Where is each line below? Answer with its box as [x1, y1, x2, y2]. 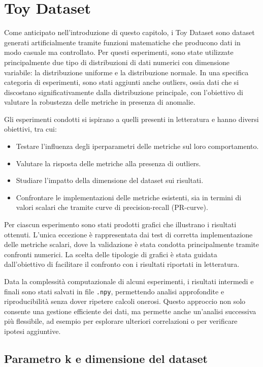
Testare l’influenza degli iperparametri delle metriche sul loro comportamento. [16, 141, 259, 151]
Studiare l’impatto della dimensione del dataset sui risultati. [16, 175, 204, 186]
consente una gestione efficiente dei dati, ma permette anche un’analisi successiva [4, 305, 256, 316]
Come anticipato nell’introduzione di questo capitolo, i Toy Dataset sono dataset [4, 27, 255, 38]
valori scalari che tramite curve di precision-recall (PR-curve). [16, 202, 208, 212]
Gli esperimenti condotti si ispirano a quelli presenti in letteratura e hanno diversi [4, 113, 259, 124]
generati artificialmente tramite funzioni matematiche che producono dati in [4, 37, 241, 47]
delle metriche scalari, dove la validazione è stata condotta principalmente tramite [4, 239, 259, 250]
